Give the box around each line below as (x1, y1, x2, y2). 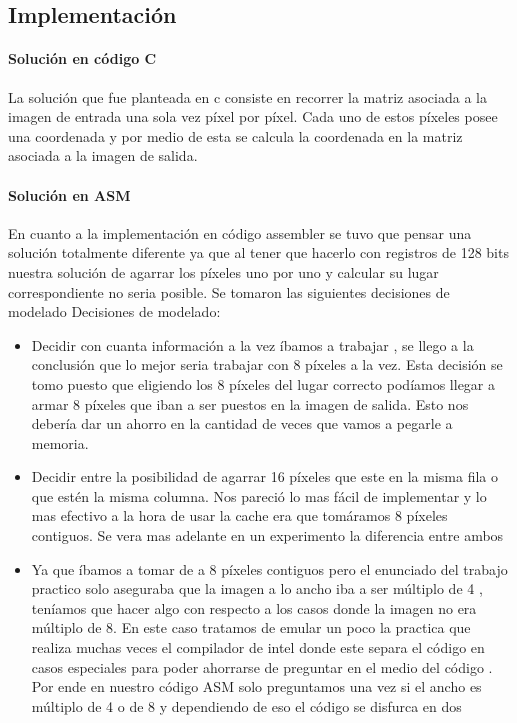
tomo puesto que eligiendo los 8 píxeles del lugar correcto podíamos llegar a (31, 373, 496, 394)
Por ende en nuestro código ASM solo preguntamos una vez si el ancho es (31, 676, 482, 697)
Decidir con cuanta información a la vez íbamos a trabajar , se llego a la (31, 334, 474, 355)
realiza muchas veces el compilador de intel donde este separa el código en (31, 637, 485, 658)
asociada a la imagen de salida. (8, 145, 198, 166)
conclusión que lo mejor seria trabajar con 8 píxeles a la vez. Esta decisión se (31, 354, 503, 375)
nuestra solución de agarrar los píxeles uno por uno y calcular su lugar (8, 261, 439, 282)
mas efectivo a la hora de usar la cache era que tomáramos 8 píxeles (31, 505, 448, 526)
